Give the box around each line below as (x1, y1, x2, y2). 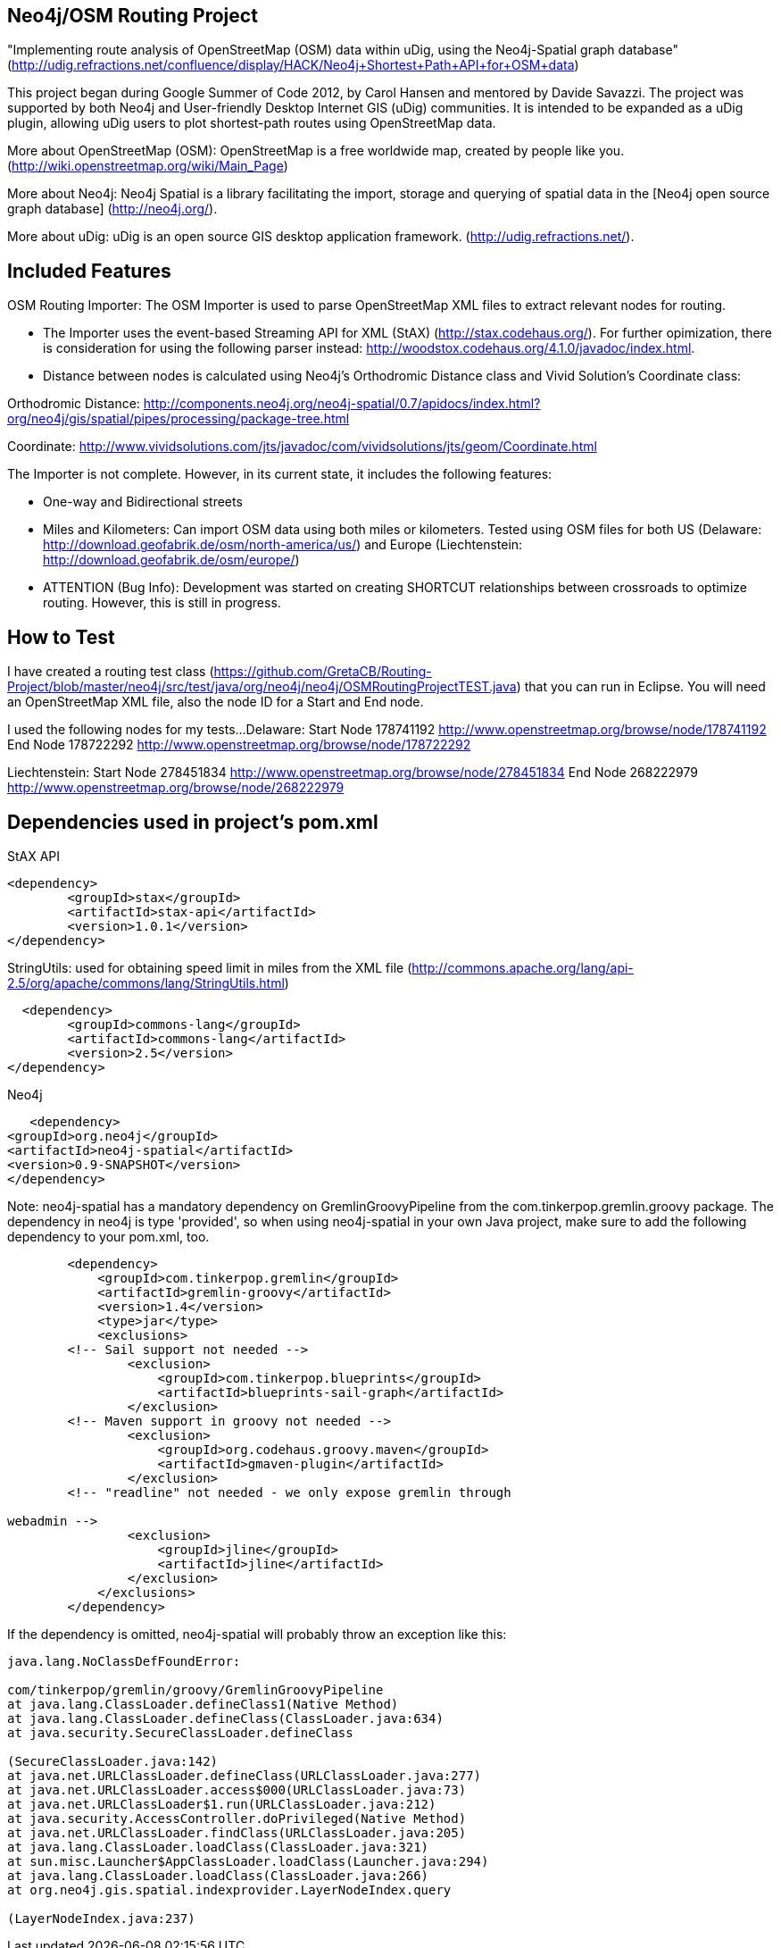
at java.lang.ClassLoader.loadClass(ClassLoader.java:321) (7, 1839, 429, 1854)
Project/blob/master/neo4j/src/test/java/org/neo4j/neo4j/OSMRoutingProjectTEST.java (7, 679, 517, 695)
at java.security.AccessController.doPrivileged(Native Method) (7, 1810, 467, 1826)
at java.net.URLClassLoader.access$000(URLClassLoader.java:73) (7, 1782, 467, 1797)
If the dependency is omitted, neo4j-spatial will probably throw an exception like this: (7, 1626, 507, 1642)
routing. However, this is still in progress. (43, 595, 281, 611)
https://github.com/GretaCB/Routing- (213, 664, 432, 680)
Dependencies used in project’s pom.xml (7, 810, 378, 833)
